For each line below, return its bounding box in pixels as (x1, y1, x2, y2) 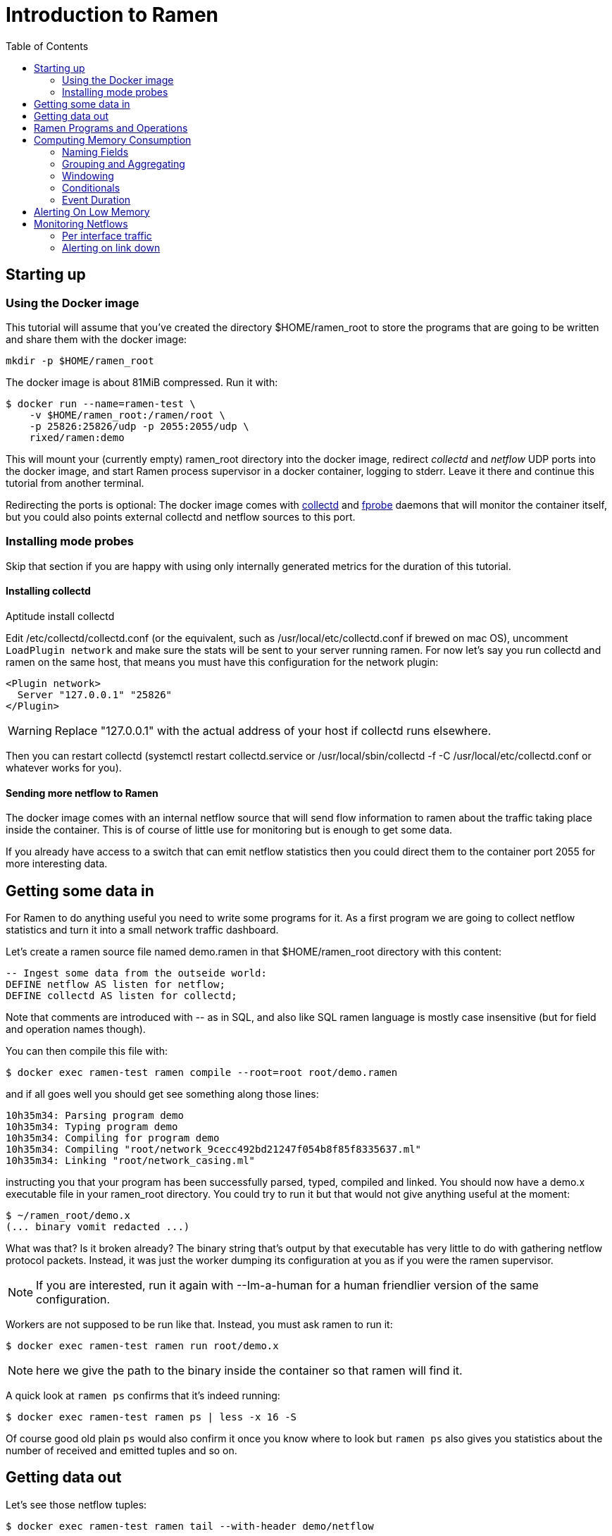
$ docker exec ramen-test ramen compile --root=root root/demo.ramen (6, 1067, 398, 1078)
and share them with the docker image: (6, 333, 187, 345)
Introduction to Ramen (6, 3, 219, 27)
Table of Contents (6, 39, 89, 52)
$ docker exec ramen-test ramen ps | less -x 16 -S (6, 1411, 297, 1423)
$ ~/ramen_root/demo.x (6, 1210, 131, 1221)
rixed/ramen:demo (29, 431, 125, 443)
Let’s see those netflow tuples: (6, 1498, 147, 1511)
